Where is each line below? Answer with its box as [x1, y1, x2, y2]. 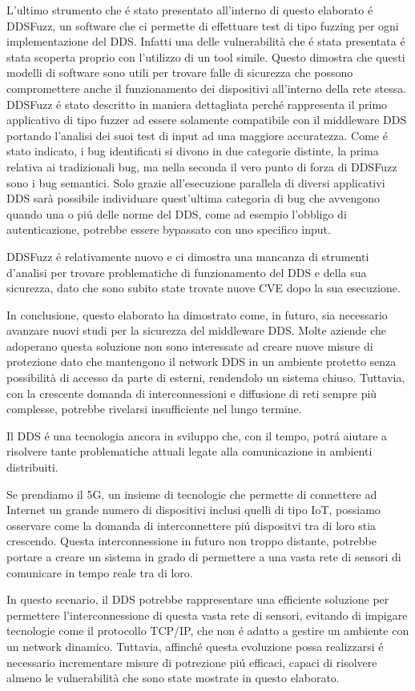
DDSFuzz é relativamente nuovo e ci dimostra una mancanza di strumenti [6, 247, 369, 264]
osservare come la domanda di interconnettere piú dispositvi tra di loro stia [6, 516, 377, 533]
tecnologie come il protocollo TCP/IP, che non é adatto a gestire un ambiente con [6, 622, 409, 639]
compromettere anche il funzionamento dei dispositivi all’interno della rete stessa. [6, 79, 407, 96]
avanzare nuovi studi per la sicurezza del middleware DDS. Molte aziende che [6, 322, 386, 339]
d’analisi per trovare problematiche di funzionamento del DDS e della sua [6, 263, 367, 280]
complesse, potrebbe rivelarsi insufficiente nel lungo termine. [6, 400, 302, 417]
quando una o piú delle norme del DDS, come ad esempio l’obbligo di [6, 205, 347, 222]
